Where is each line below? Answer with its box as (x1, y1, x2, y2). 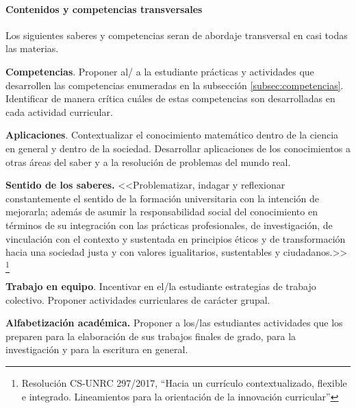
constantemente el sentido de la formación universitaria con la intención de (5, 191, 320, 205)
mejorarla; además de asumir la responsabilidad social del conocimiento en (5, 204, 318, 219)
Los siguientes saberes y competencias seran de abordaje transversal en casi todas (5, 27, 348, 42)
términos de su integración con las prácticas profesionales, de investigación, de (5, 217, 333, 232)
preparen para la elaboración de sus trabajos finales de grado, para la (5, 328, 296, 343)
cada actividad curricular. (5, 104, 113, 119)
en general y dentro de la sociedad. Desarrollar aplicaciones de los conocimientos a (5, 141, 351, 155)
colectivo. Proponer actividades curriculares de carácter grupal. (5, 292, 270, 307)
